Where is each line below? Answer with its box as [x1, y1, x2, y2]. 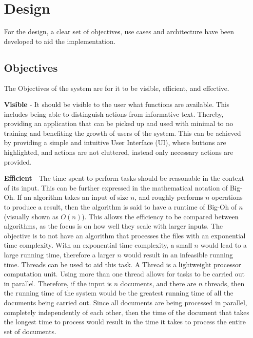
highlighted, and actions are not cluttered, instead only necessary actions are [4, 147, 233, 157]
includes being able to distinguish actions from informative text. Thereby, [4, 108, 224, 119]
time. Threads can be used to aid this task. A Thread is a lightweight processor [4, 259, 241, 269]
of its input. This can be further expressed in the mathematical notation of [4, 182, 228, 192]
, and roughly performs [135, 192, 203, 202]
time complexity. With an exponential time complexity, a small [4, 240, 192, 250]
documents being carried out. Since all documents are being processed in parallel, [4, 297, 247, 307]
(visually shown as [4, 211, 58, 221]
